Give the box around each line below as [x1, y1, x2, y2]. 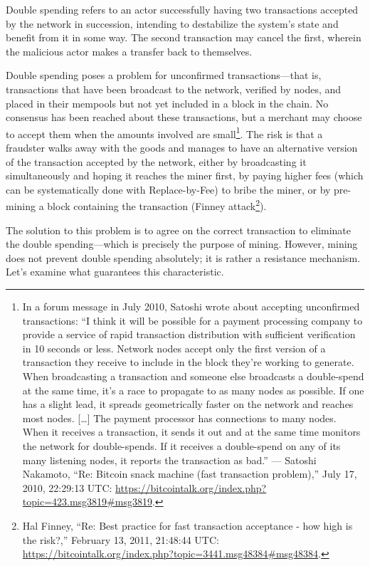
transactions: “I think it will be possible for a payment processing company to [22, 313, 363, 327]
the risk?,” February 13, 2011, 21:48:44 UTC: [22, 532, 219, 547]
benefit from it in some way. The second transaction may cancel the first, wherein [6, 30, 361, 45]
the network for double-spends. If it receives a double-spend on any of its [22, 438, 341, 453]
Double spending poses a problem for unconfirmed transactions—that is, [6, 68, 322, 83]
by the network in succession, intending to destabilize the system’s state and [6, 16, 339, 31]
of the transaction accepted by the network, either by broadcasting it [6, 154, 307, 169]
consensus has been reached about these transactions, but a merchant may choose [6, 110, 362, 125]
